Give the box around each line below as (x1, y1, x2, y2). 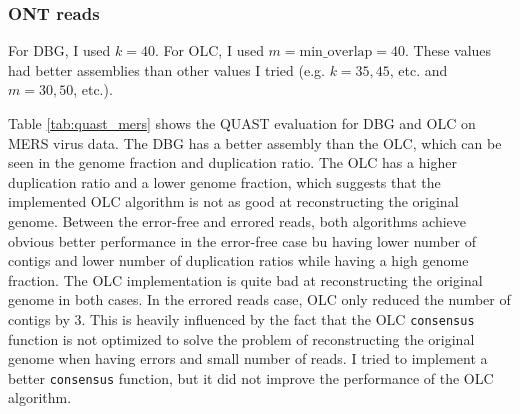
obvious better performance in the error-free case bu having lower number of (8, 230, 476, 251)
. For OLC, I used (154, 40, 264, 61)
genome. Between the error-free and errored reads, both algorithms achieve (8, 210, 466, 231)
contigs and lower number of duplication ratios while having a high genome (8, 250, 469, 271)
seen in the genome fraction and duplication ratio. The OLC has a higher (8, 152, 457, 173)
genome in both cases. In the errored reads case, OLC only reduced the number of (8, 289, 511, 310)
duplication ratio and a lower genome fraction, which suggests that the (8, 171, 441, 192)
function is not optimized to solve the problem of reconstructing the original (8, 328, 475, 349)
